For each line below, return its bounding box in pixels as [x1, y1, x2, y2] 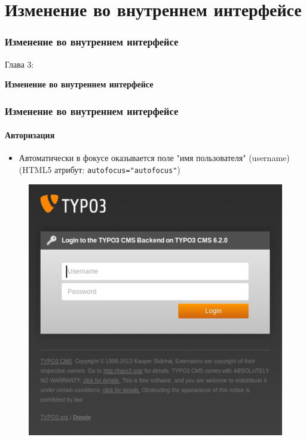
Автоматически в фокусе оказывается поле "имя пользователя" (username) [19, 151, 290, 164]
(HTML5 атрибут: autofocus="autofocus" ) [19, 163, 180, 176]
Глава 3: [5, 57, 34, 70]
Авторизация [5, 129, 55, 141]
